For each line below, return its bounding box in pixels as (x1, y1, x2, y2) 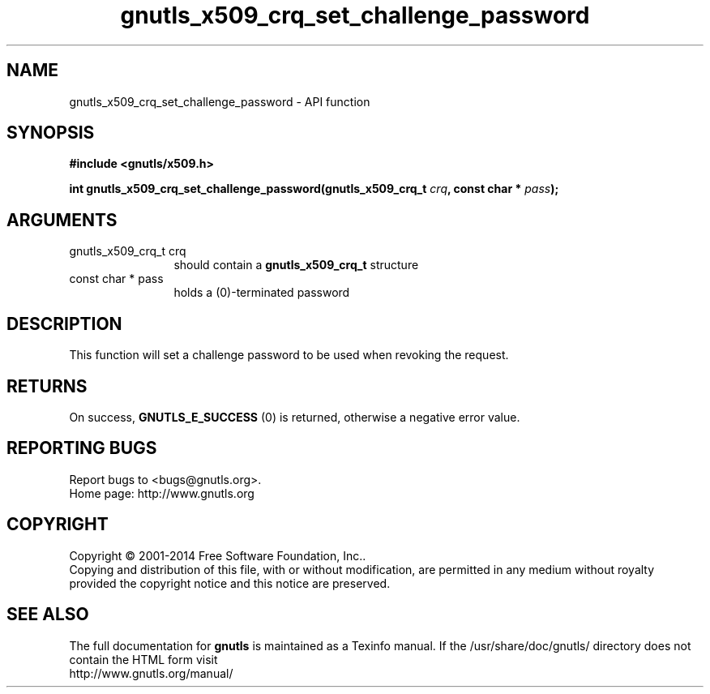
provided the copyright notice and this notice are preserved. (69, 576, 391, 590)
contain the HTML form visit (69, 652, 218, 666)
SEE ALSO (6, 604, 89, 625)
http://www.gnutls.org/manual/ (69, 666, 233, 680)
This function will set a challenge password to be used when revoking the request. (69, 348, 509, 362)
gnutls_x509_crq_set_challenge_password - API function (69, 94, 370, 109)
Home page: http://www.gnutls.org (69, 486, 254, 500)
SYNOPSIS (6, 122, 95, 144)
